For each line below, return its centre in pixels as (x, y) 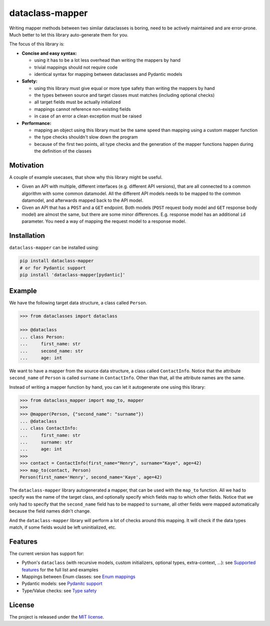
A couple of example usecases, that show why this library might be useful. (86, 177)
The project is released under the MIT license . (57, 617)
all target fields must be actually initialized (77, 102)
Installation (27, 236)
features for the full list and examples (60, 570)
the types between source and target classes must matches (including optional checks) (124, 95)
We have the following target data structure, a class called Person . (78, 303)
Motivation (26, 165)
